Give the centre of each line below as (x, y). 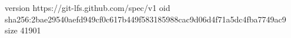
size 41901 (23, 30)
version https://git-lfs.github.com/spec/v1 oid (88, 7)
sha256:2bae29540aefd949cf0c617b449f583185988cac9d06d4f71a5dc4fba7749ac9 (145, 19)
